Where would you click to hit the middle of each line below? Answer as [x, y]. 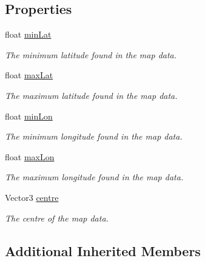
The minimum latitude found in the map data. [91, 54]
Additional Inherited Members [103, 250]
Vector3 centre [32, 197]
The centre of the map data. [57, 218]
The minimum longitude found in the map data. [94, 136]
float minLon [29, 116]
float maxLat [29, 75]
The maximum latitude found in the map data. [91, 95]
